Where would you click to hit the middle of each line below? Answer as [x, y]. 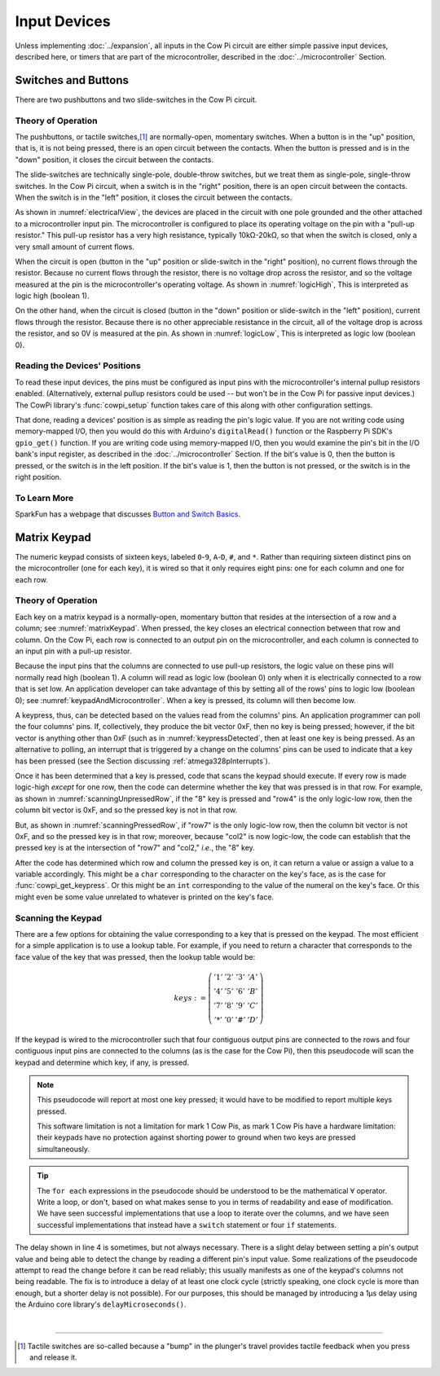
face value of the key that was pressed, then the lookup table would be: [135, 956]
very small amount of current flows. [75, 246]
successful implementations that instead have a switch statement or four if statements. [187, 1224]
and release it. [53, 1357]
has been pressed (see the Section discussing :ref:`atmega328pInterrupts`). [143, 761]
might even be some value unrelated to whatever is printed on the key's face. [145, 897]
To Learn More [44, 498]
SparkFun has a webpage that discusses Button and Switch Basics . [128, 514]
